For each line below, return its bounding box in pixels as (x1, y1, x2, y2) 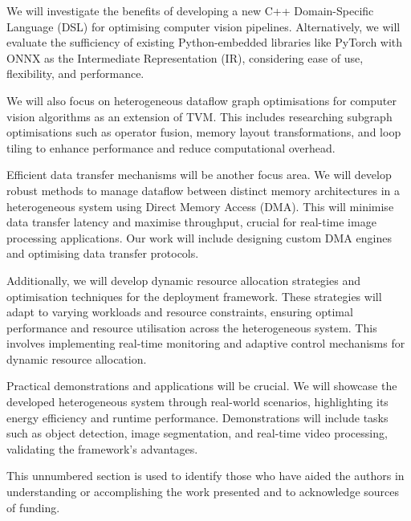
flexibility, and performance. (6, 65, 144, 82)
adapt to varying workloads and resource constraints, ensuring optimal (6, 303, 353, 320)
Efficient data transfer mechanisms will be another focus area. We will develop (6, 166, 392, 183)
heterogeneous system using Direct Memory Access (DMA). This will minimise (6, 197, 394, 214)
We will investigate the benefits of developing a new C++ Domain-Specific (6, 2, 374, 18)
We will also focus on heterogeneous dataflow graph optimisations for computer (6, 92, 397, 108)
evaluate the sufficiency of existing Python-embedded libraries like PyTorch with (6, 34, 403, 51)
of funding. (6, 499, 60, 515)
